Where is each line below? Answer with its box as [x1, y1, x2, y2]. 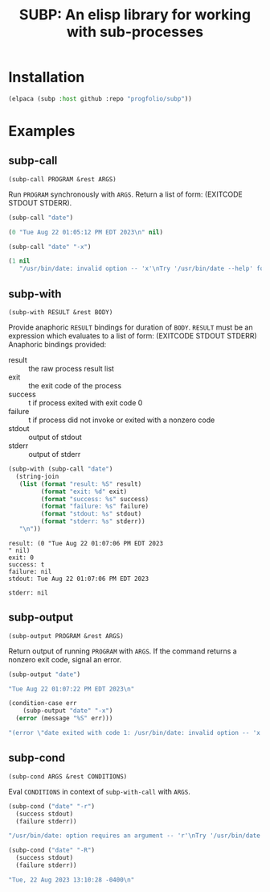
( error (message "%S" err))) [15, 715, 113, 723]
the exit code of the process [28, 381, 122, 390]
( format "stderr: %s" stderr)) [40, 517, 146, 525]
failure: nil [8, 567, 52, 575]
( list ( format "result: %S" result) [18, 479, 142, 488]
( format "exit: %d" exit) [40, 487, 128, 496]
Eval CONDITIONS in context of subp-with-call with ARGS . [8, 786, 190, 796]
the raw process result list [28, 364, 115, 373]
